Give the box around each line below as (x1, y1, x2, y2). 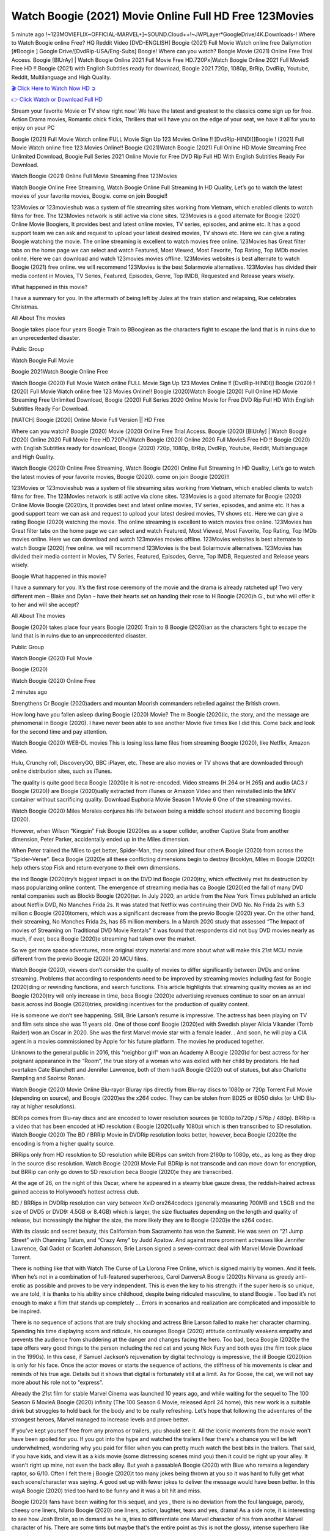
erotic (11, 1282, 26, 1289)
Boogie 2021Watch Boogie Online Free (11, 368, 108, 375)
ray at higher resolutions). (11, 1103, 76, 1110)
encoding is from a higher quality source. (11, 1140, 116, 1147)
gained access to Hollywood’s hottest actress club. (11, 1188, 140, 1195)
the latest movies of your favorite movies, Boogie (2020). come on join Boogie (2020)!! (11, 473, 230, 480)
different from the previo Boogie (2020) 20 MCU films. (11, 955, 148, 963)
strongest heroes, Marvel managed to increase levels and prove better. (11, 1415, 189, 1423)
